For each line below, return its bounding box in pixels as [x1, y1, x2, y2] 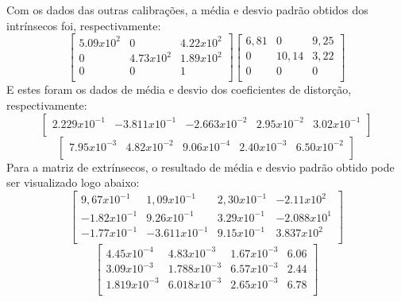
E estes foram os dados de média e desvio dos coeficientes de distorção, [6, 81, 352, 98]
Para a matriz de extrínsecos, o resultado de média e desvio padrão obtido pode [6, 158, 395, 175]
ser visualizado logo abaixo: [6, 174, 140, 191]
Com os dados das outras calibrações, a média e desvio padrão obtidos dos [6, 2, 368, 17]
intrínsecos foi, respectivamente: [6, 17, 161, 33]
